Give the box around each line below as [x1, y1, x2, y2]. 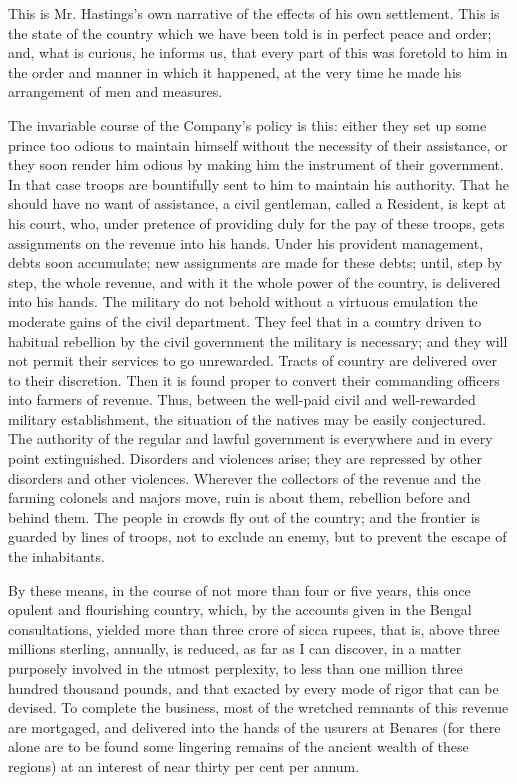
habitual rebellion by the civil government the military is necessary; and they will [8, 330, 508, 351]
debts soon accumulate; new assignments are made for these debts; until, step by [8, 252, 503, 273]
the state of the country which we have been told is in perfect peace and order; [8, 22, 492, 43]
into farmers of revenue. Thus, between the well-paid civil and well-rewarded [8, 389, 476, 410]
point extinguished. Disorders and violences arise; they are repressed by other [8, 448, 482, 469]
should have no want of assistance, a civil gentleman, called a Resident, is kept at [8, 193, 506, 214]
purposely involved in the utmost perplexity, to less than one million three [8, 658, 463, 678]
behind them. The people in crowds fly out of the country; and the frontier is [8, 506, 481, 527]
